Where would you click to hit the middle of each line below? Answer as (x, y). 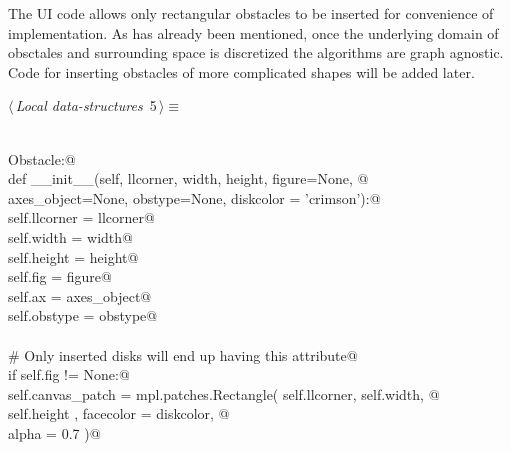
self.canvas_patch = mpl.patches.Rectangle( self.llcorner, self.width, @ (224, 393)
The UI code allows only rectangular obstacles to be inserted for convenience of (251, 13)
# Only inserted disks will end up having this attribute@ (183, 354)
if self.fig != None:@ (69, 374)
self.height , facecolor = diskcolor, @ (119, 413)
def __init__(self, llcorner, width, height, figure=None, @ (188, 178)
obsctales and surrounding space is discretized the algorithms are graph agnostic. (256, 52)
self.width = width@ (70, 236)
